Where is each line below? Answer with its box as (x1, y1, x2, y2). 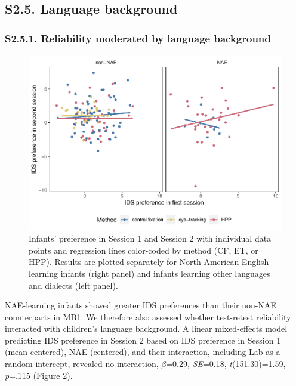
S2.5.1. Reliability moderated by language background (5, 30, 271, 45)
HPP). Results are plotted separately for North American (29, 255, 239, 268)
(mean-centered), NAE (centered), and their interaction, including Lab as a (5, 345, 280, 358)
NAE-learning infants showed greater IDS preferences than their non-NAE (5, 299, 276, 311)
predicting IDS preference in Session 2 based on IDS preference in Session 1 (5, 333, 281, 346)
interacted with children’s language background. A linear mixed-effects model (5, 322, 288, 335)
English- (241, 255, 272, 268)
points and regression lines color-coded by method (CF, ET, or (29, 243, 258, 256)
